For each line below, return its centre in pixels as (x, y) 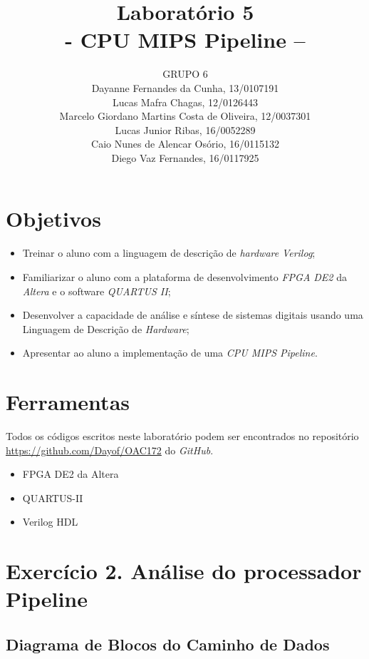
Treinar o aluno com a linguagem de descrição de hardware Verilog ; (169, 253)
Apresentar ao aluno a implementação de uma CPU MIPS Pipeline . (170, 353)
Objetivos (53, 219)
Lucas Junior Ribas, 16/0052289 (185, 129)
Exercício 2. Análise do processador (184, 571)
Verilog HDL (50, 522)
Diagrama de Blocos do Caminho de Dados (168, 644)
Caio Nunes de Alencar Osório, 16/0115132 (185, 144)
